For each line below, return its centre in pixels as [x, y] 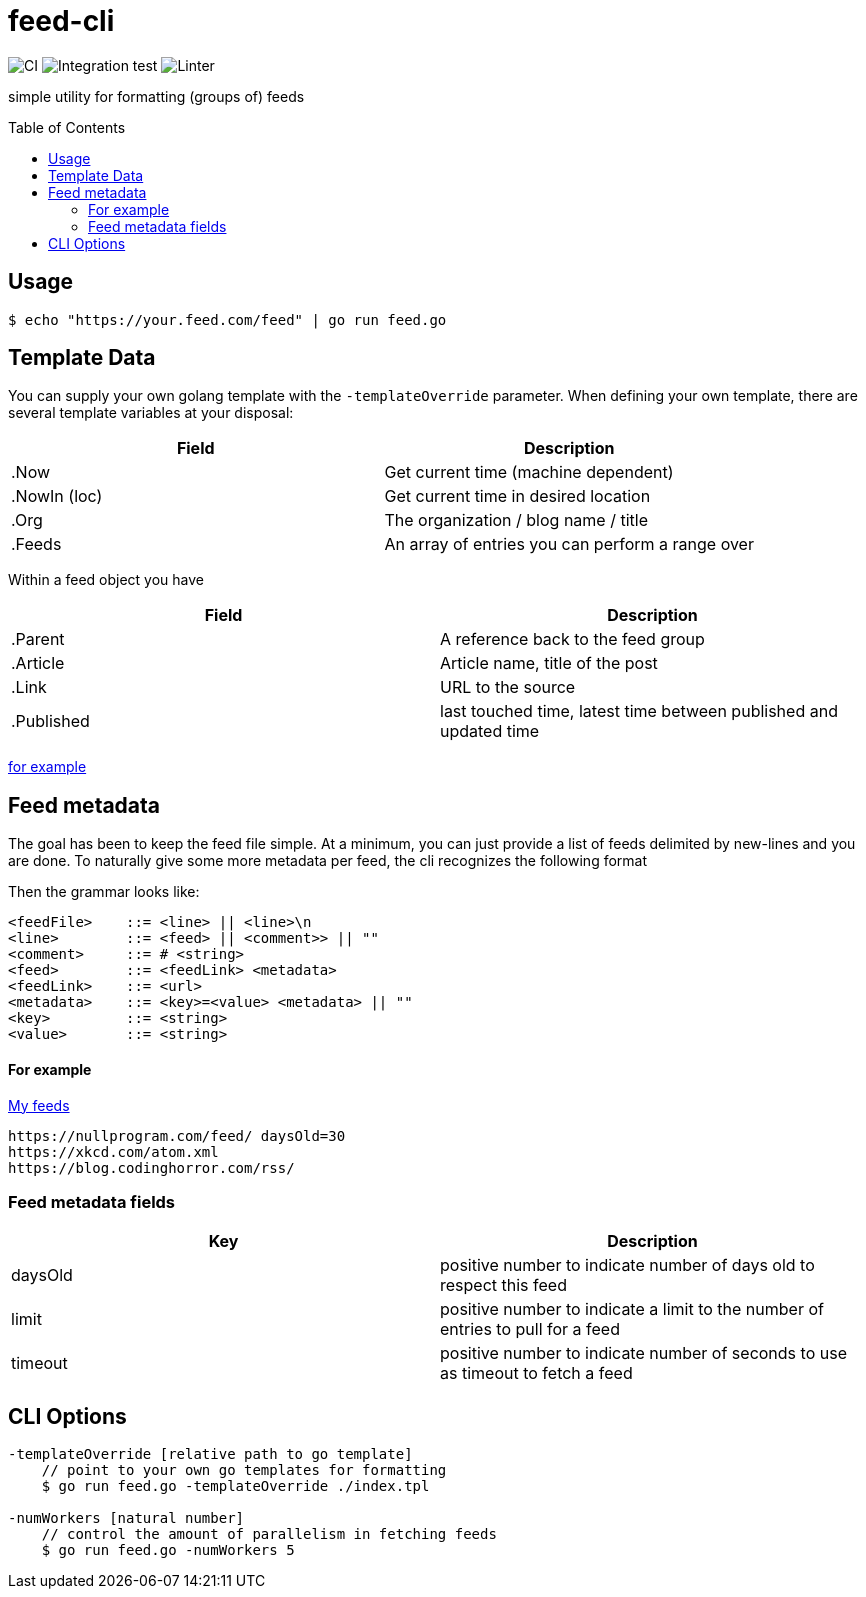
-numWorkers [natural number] [126, 1518]
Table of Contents [67, 127]
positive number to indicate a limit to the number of [632, 1309]
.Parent [38, 639]
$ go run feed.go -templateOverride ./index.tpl [235, 1486]
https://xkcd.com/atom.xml [113, 1151]
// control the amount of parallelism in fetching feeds [269, 1534]
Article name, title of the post [549, 663]
